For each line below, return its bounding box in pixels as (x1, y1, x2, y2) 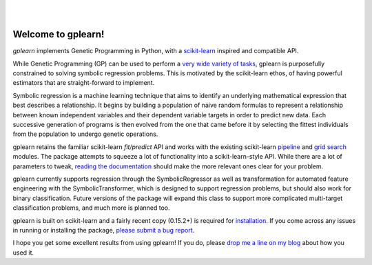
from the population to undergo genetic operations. (12, 130, 158, 138)
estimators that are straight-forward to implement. (12, 79, 155, 87)
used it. (12, 248, 34, 257)
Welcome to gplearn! (12, 28, 105, 41)
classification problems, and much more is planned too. (12, 204, 170, 212)
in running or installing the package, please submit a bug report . (12, 226, 195, 234)
